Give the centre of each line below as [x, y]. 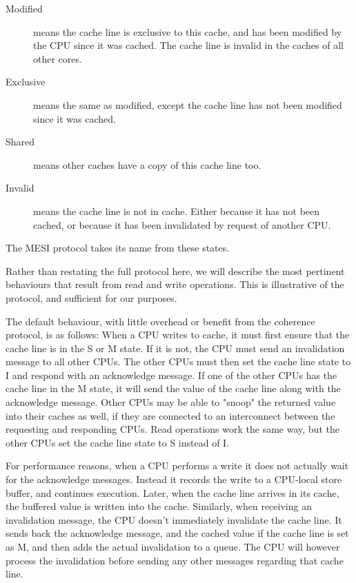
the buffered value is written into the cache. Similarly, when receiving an [159, 506]
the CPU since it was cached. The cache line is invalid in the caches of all [188, 45]
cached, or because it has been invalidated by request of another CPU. [182, 224]
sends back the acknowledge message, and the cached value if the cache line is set [177, 533]
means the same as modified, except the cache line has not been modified [188, 104]
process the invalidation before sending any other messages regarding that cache [175, 560]
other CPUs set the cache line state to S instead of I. [118, 442]
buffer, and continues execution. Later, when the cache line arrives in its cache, [172, 492]
